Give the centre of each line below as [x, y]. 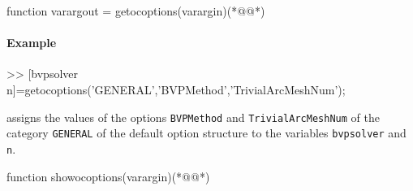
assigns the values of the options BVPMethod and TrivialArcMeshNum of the [193, 117]
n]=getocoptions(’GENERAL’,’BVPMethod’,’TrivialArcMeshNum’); [176, 89]
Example [32, 43]
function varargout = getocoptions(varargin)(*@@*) [136, 11]
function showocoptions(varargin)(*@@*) [108, 176]
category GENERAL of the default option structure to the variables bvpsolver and [206, 133]
